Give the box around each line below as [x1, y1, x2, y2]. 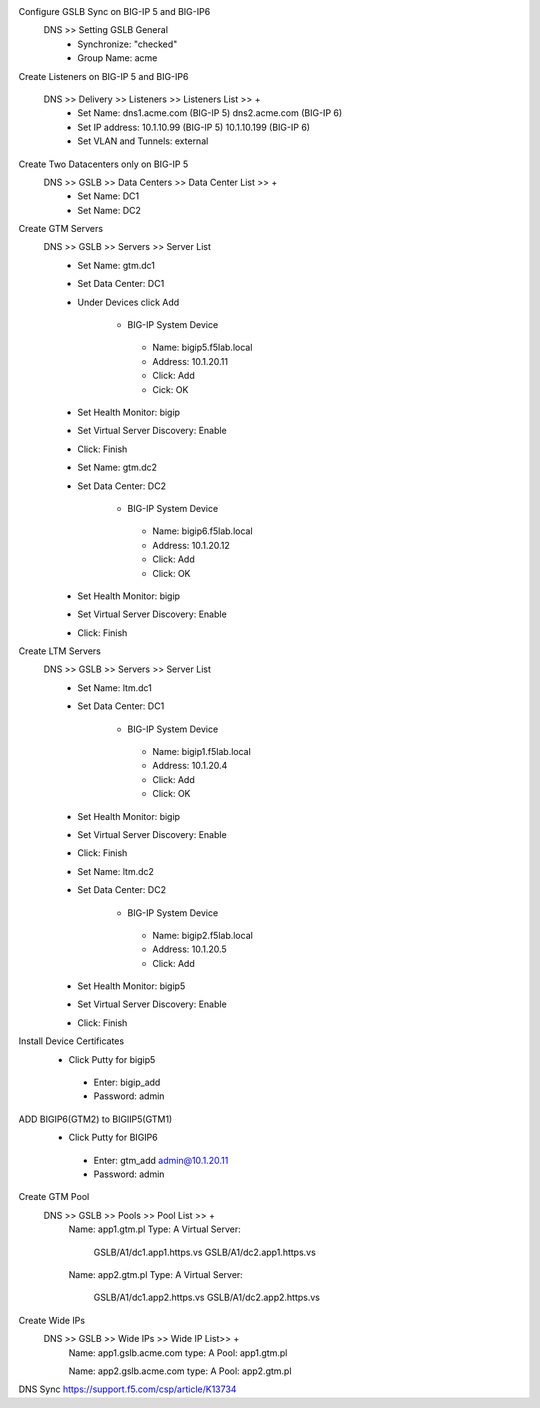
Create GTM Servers [18, 223, 104, 235]
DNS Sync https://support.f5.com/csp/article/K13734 [18, 1383, 237, 1395]
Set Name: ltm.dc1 [77, 681, 152, 694]
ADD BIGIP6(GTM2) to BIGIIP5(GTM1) [18, 1113, 173, 1125]
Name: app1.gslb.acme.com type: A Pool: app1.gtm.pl [68, 1346, 288, 1359]
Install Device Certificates [18, 1035, 125, 1047]
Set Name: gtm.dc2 [77, 461, 158, 474]
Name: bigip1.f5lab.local [152, 746, 252, 758]
